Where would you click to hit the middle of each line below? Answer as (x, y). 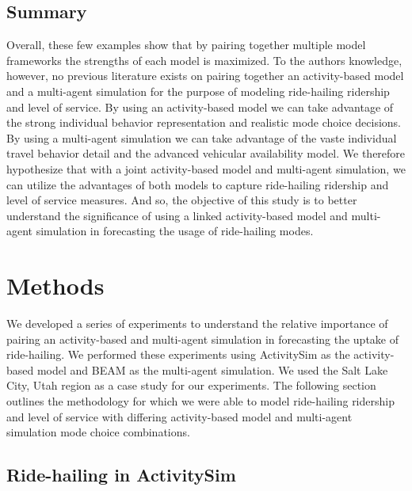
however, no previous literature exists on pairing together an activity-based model (205, 76)
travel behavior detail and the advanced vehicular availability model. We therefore (206, 153)
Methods (55, 285)
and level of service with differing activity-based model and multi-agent (179, 416)
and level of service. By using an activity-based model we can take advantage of (200, 107)
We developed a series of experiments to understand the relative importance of (197, 324)
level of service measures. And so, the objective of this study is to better (182, 200)
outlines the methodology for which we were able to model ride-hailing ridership (200, 401)
